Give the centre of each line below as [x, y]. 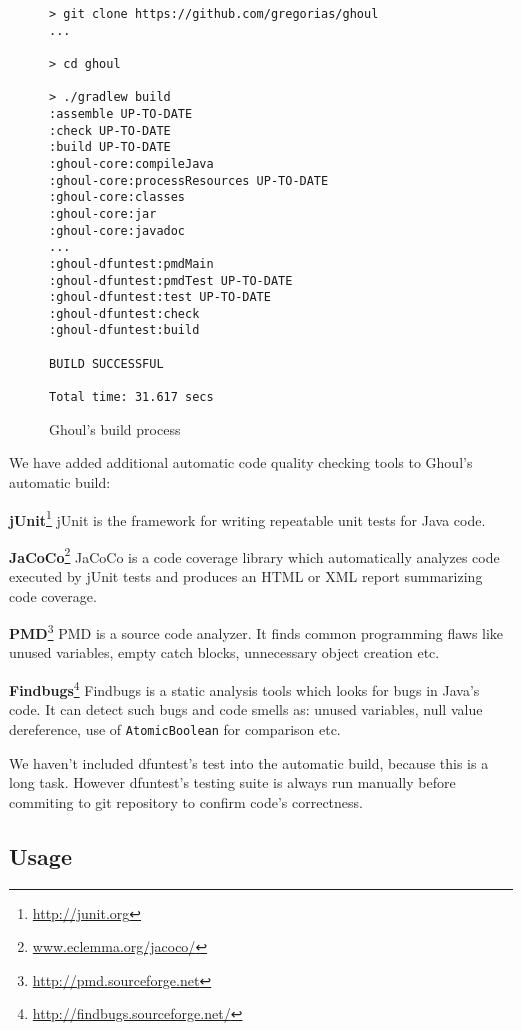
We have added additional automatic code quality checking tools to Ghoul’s [241, 462]
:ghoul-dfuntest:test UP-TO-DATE [160, 297]
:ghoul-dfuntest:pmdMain [131, 263]
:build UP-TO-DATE [110, 147]
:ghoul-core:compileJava [131, 163]
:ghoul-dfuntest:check [124, 313]
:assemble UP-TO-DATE [121, 113]
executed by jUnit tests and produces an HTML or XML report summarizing [246, 576]
